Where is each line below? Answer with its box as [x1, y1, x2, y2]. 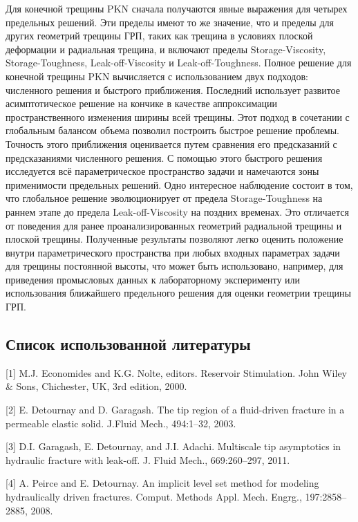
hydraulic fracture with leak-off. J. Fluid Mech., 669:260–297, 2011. [6, 452, 290, 467]
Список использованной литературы [6, 333, 251, 355]
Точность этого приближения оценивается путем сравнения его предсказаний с [6, 136, 337, 151]
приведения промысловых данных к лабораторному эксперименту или [6, 272, 301, 286]
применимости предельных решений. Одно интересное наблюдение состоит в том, [6, 177, 353, 192]
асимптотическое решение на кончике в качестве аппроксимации [6, 96, 277, 111]
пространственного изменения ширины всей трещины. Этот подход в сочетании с [6, 109, 350, 124]
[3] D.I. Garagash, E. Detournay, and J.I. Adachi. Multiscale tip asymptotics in [6, 439, 341, 454]
